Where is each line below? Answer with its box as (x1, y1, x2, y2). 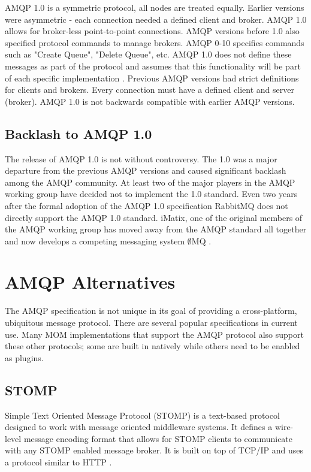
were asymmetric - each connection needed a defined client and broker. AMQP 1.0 (5, 13, 307, 25)
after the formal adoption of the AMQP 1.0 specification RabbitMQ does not (5, 199, 288, 211)
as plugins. (5, 351, 44, 364)
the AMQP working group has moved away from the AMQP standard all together (5, 223, 307, 235)
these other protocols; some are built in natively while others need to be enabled (5, 340, 300, 352)
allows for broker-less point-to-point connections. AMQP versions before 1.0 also (5, 25, 300, 37)
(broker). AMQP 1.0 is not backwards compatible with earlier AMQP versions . (5, 95, 295, 107)
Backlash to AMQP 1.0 (5, 124, 152, 143)
